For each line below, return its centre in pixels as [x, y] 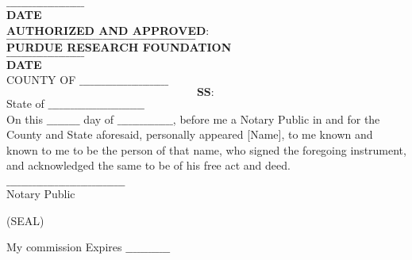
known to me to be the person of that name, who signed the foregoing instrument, [206, 149]
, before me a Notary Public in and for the [276, 119]
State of [25, 103]
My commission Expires [64, 247]
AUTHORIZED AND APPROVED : [108, 30]
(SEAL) [25, 220]
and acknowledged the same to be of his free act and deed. [148, 165]
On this [25, 119]
